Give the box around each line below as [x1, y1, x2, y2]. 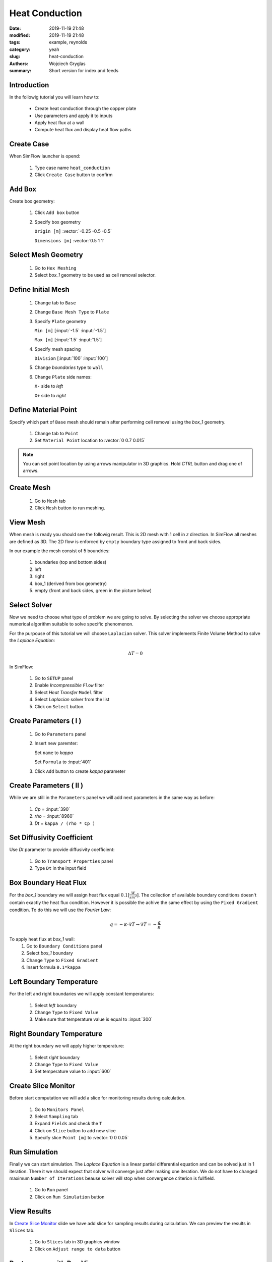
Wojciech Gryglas [49, 61, 86, 67]
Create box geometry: [9, 198, 55, 204]
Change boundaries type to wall [34, 364, 104, 371]
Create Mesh [9, 484, 51, 492]
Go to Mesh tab [34, 498, 66, 504]
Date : [9, 25, 21, 31]
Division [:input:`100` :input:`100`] [34, 355, 108, 361]
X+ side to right [34, 392, 66, 398]
